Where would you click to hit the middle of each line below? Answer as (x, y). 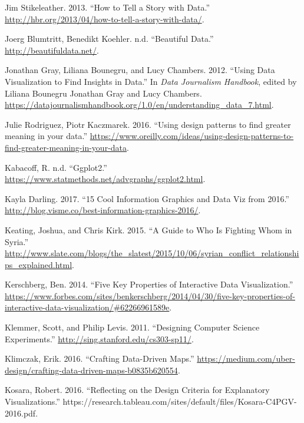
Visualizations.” (32, 401)
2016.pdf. (22, 413)
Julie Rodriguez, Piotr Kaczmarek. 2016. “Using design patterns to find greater (148, 124)
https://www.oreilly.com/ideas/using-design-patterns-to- (192, 136)
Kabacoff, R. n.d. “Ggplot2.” (56, 167)
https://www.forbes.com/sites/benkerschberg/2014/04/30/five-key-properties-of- (150, 295)
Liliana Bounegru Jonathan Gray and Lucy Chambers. (103, 93)
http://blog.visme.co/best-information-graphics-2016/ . (103, 210)
